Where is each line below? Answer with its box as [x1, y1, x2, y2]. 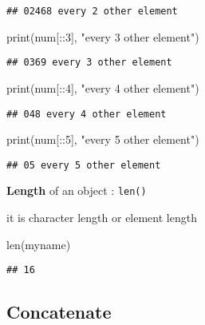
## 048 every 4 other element [6, 108, 167, 120]
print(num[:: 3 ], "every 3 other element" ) [6, 28, 199, 45]
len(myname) [6, 236, 71, 252]
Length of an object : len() [6, 182, 147, 199]
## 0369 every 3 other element [6, 57, 172, 69]
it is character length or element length [6, 209, 197, 226]
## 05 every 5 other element [6, 159, 161, 171]
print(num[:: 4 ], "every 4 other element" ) [6, 79, 199, 96]
